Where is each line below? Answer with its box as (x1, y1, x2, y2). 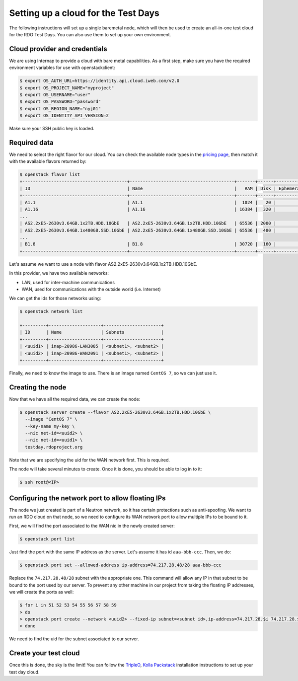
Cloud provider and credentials (9, 45, 107, 53)
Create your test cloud (9, 649, 80, 658)
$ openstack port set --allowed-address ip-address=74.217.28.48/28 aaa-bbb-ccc (19, 562, 222, 568)
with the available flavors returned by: (9, 158, 87, 164)
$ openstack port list (19, 536, 75, 542)
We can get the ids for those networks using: (9, 296, 101, 302)
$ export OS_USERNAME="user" (19, 92, 91, 97)
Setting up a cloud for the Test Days (9, 7, 160, 18)
